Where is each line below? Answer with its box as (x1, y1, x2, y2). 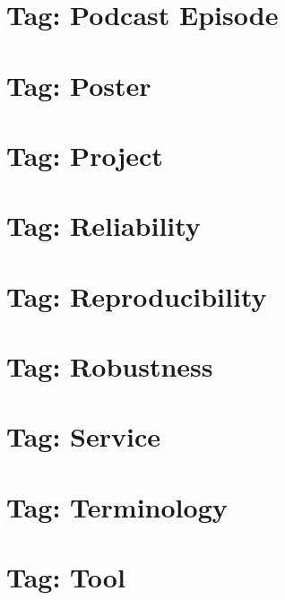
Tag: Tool (6, 559, 125, 596)
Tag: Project (6, 136, 163, 173)
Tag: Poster (6, 66, 151, 103)
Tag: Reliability (6, 207, 201, 244)
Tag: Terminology (6, 488, 228, 525)
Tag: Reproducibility (6, 277, 267, 314)
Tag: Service (6, 418, 161, 455)
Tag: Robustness (6, 348, 213, 385)
